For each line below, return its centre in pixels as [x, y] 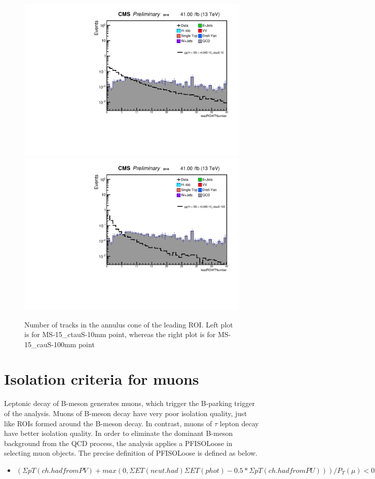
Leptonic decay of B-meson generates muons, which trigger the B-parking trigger [129, 403]
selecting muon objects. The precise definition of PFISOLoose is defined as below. [131, 453]
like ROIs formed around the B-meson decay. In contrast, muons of [108, 423]
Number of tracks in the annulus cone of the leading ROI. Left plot [129, 324]
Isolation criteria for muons [102, 379]
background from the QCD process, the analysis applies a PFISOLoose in [118, 443]
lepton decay [239, 423]
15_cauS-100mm [50, 344]
